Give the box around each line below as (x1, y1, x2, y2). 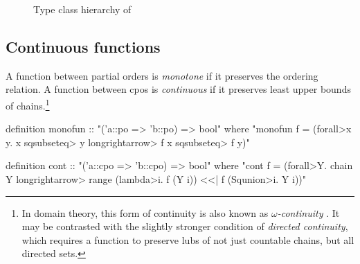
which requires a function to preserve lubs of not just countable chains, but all (21, 232, 354, 247)
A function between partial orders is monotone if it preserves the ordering (6, 68, 318, 82)
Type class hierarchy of (33, 2, 132, 16)
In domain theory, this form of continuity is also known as (21, 205, 269, 220)
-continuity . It (277, 205, 340, 220)
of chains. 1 (6, 96, 50, 112)
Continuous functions (6, 35, 161, 57)
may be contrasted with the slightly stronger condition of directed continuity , (21, 219, 348, 234)
